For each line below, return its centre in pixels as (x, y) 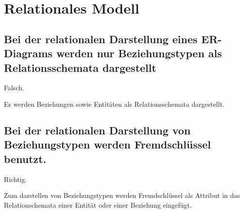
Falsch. (14, 88)
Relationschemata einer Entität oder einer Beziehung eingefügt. (98, 205)
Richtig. (15, 179)
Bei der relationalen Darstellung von (97, 130)
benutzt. (25, 158)
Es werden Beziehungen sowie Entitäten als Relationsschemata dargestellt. (114, 104)
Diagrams (28, 53)
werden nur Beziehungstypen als (139, 53)
